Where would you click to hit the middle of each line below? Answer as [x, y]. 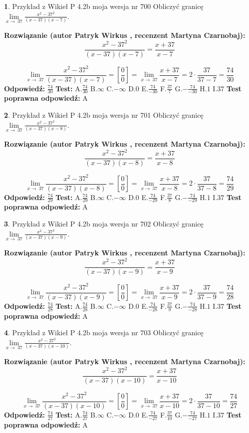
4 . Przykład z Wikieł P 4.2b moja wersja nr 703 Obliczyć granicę [104, 332]
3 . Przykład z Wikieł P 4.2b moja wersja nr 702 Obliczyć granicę [104, 224]
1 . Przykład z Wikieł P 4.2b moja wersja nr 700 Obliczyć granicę [104, 6]
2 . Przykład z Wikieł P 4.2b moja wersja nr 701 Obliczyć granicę [104, 115]
